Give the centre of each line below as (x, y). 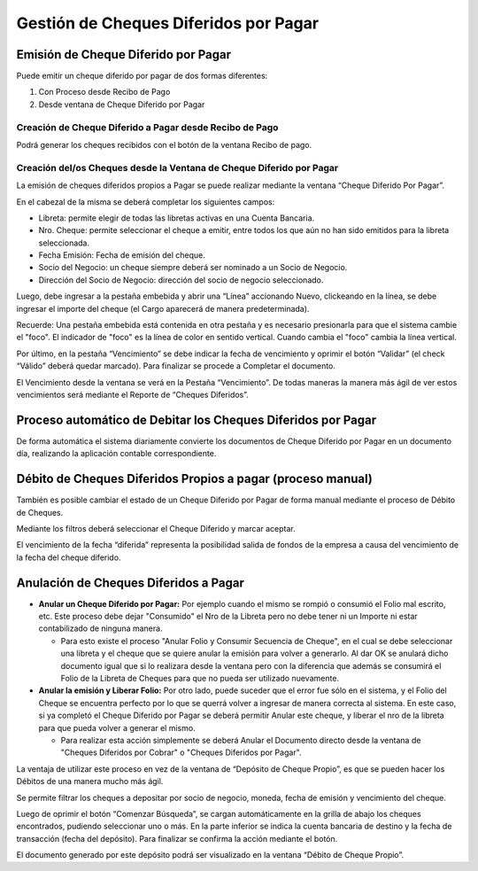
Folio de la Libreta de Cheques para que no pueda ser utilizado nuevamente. (200, 678)
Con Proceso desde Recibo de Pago (104, 92)
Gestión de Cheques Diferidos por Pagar (167, 23)
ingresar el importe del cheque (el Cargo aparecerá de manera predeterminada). (163, 308)
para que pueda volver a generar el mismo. (117, 727)
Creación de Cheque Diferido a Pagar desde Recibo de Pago (147, 127)
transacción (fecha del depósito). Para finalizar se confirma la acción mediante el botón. (177, 838)
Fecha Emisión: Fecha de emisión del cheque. (122, 255)
